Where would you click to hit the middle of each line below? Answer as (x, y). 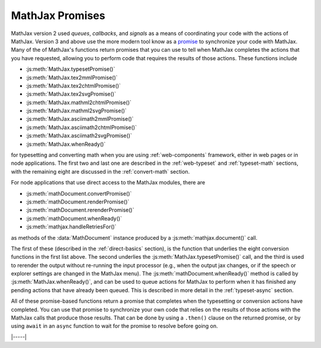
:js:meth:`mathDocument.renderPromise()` (78, 202)
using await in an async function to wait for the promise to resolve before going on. (114, 326)
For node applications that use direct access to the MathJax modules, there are (108, 183)
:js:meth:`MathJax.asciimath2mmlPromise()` (80, 119)
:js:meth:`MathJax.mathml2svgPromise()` (76, 111)
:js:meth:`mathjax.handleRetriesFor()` (71, 227)
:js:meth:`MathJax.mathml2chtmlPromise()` (79, 102)
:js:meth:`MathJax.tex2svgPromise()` (71, 94)
